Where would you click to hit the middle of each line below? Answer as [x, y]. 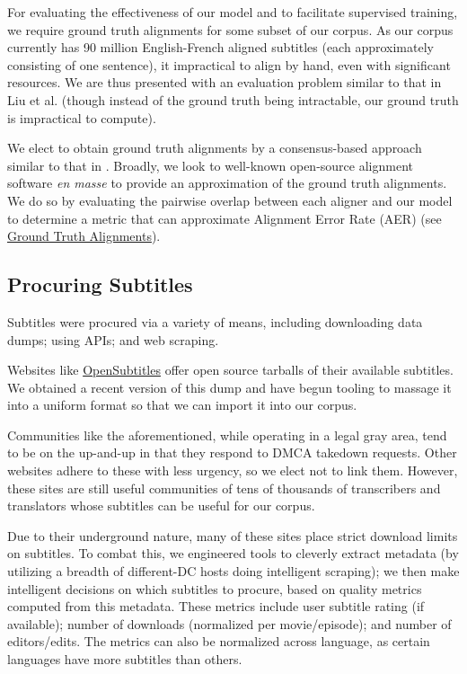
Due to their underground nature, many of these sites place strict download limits [233, 535]
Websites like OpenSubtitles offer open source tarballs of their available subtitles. [230, 370]
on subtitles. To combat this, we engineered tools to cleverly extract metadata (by [233, 553]
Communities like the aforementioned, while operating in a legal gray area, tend [227, 435]
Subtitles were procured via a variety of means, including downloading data [215, 321]
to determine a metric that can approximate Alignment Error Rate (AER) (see [225, 218]
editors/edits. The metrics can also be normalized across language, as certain [219, 641]
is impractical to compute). [82, 117]
